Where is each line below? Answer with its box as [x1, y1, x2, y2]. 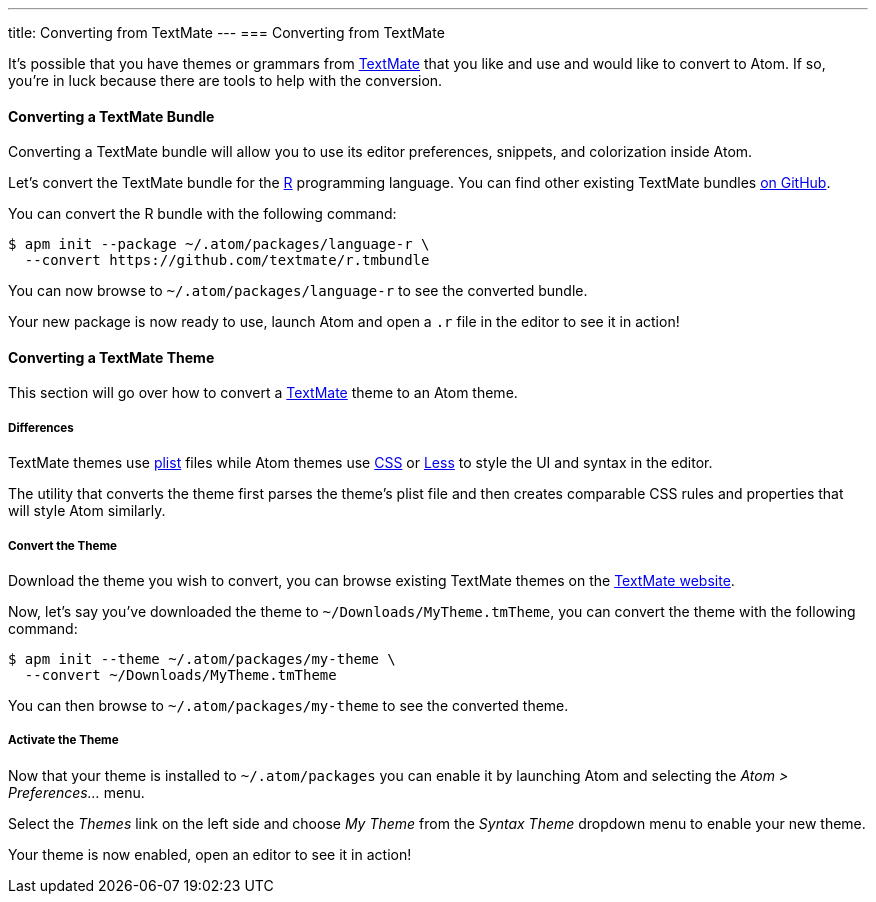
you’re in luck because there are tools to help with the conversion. [8, 72, 443, 89]
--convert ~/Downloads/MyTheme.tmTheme [24, 667, 337, 683]
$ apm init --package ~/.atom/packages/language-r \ [8, 236, 430, 253]
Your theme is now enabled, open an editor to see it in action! [8, 845, 412, 863]
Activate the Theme [8, 733, 119, 748]
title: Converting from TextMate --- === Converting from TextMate [8, 24, 445, 41]
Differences [8, 420, 74, 435]
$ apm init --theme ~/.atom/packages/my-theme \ [8, 651, 396, 667]
